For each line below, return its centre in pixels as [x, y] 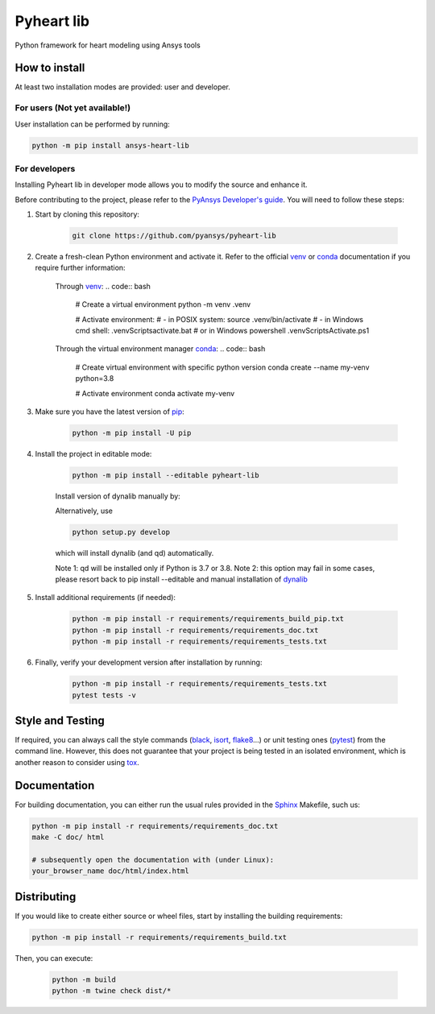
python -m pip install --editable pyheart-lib [166, 475]
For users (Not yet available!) [73, 108]
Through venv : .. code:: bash [103, 286]
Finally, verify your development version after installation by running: [149, 662]
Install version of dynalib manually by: [118, 496]
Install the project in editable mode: [93, 453]
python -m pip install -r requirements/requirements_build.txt [159, 937]
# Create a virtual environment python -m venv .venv [163, 304]
